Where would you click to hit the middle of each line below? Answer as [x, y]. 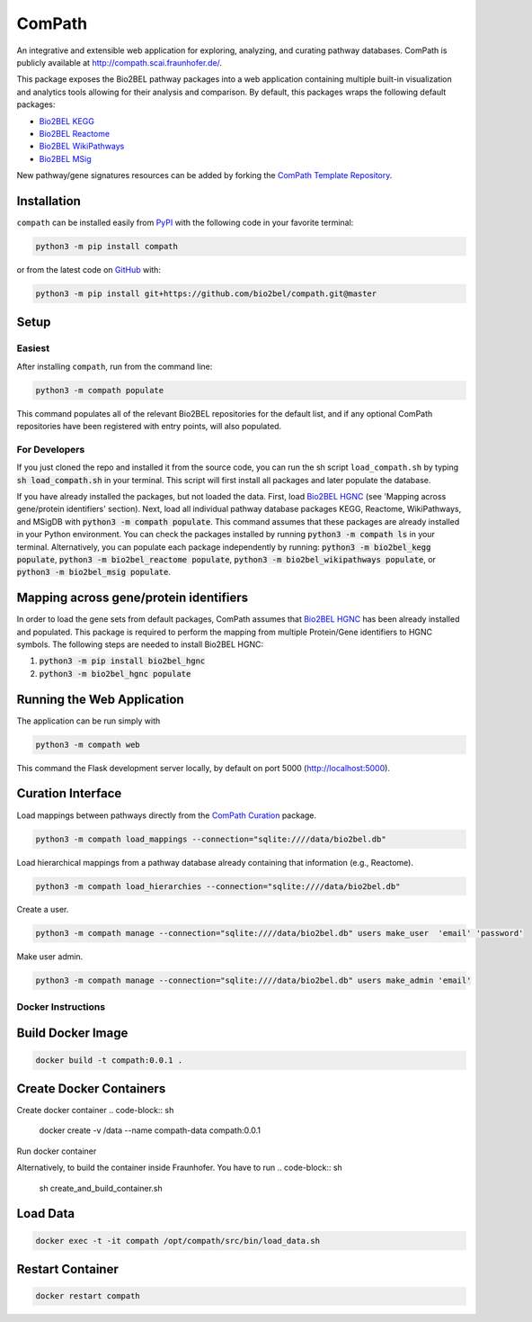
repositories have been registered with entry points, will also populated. [149, 427]
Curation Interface [69, 793]
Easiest [33, 348]
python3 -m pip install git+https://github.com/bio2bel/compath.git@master [206, 293]
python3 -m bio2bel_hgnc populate [115, 674]
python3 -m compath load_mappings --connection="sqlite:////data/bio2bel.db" [211, 839]
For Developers [51, 449]
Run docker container [57, 1151]
